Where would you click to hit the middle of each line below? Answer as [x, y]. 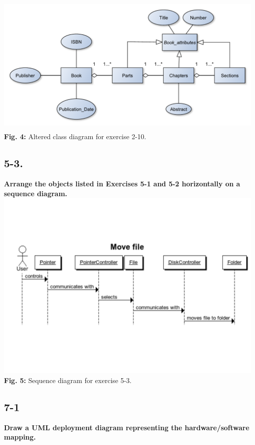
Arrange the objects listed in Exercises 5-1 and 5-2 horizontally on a [122, 183]
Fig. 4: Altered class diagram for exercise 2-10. [75, 136]
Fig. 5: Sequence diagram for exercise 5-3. [68, 380]
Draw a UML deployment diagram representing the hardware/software [127, 427]
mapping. [20, 437]
